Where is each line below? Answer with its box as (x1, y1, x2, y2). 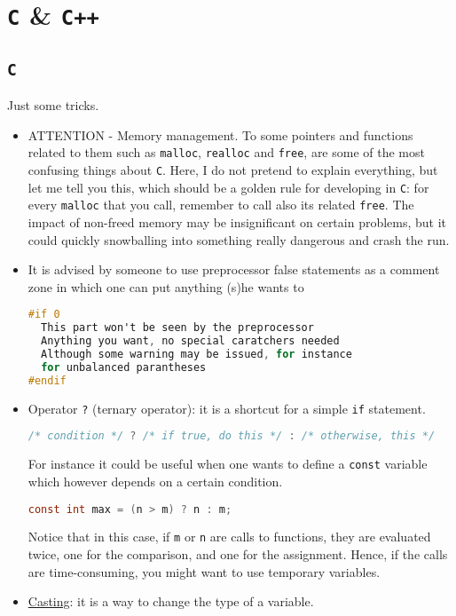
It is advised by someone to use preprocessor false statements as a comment (28, 260, 440, 279)
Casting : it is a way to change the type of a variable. (28, 592, 314, 611)
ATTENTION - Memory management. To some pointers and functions (28, 125, 413, 144)
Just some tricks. (7, 96, 99, 115)
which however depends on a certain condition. (28, 471, 283, 490)
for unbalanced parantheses (41, 360, 207, 374)
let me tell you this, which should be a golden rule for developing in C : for (28, 178, 429, 196)
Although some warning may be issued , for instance (41, 348, 352, 361)
